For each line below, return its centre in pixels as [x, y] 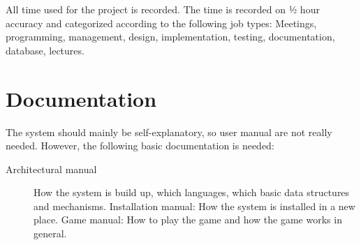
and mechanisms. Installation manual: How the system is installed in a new [194, 206]
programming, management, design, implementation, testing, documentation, [170, 37]
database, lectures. [45, 50]
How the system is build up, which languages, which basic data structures [192, 192]
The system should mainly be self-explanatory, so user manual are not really [169, 132]
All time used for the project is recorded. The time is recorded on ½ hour [163, 9]
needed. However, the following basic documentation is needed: [140, 146]
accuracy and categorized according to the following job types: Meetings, [161, 23]
